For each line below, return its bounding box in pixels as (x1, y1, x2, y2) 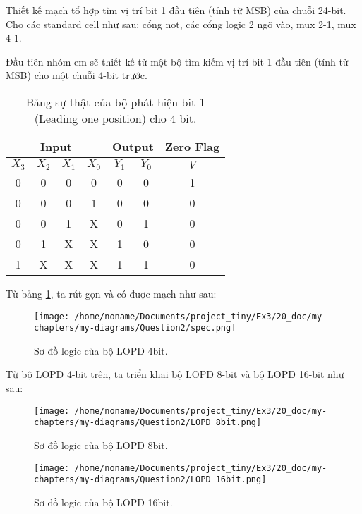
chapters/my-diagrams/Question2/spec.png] (34, 323, 236, 334)
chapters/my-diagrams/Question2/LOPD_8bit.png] (34, 417, 262, 428)
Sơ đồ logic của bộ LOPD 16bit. (34, 494, 173, 509)
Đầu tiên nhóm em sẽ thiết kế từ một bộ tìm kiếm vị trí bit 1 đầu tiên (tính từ (6, 54, 349, 68)
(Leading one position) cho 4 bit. (34, 109, 197, 126)
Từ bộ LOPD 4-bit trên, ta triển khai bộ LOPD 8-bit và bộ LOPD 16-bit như (6, 367, 344, 381)
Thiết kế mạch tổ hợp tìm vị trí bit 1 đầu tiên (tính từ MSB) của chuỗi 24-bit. (6, 3, 346, 17)
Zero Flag (164, 137, 220, 154)
